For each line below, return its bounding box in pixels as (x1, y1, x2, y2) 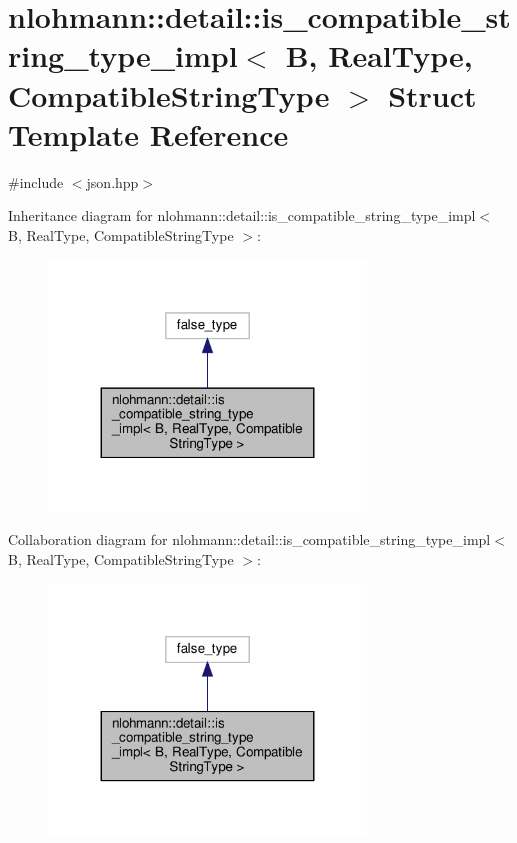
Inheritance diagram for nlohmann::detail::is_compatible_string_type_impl (8, 205, 476, 226)
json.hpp (86, 171, 139, 192)
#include (8, 171, 64, 192)
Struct (388, 74, 477, 115)
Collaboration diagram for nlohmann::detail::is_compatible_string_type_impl (8, 529, 491, 550)
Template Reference (8, 113, 289, 154)
